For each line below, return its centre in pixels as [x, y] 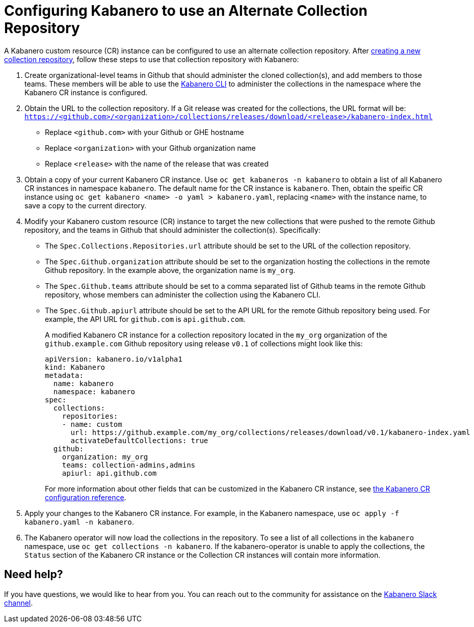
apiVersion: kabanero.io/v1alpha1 [114, 359]
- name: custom [92, 424]
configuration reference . [86, 497]
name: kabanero [83, 383]
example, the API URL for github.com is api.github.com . [145, 319]
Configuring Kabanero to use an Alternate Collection [186, 11]
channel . [19, 603]
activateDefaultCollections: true [139, 440]
